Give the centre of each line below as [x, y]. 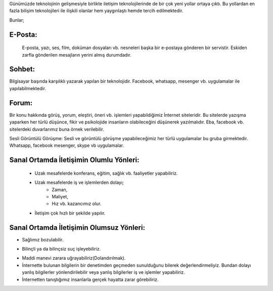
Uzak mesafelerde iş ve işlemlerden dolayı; [79, 183]
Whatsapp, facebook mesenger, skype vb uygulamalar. [66, 146]
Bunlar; [17, 20]
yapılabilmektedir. [28, 88]
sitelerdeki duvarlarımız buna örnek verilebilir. [57, 129]
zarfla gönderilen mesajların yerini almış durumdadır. [77, 55]
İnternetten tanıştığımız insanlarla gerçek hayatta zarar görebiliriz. [90, 279]
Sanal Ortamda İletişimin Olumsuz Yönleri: [77, 227]
